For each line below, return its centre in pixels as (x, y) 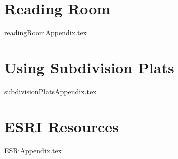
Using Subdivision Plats (89, 67)
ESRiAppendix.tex (33, 150)
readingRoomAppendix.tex (46, 33)
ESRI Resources (61, 126)
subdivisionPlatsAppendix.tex (50, 91)
